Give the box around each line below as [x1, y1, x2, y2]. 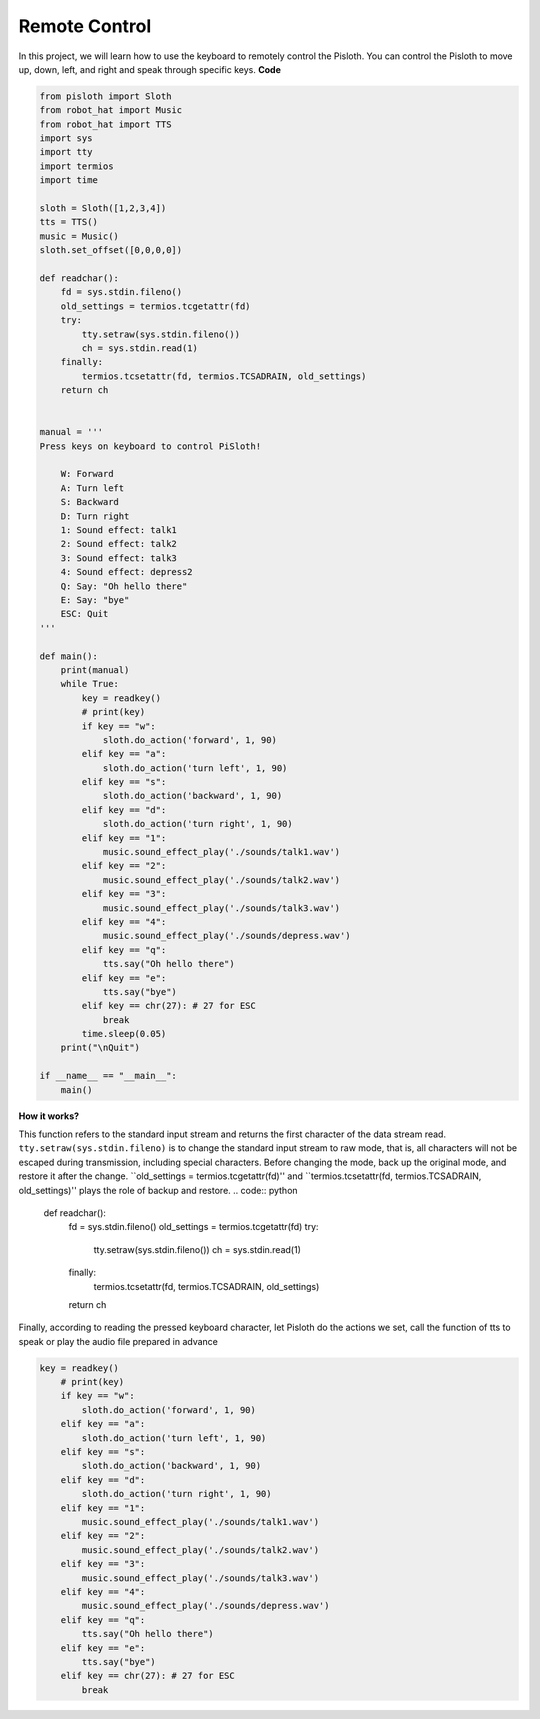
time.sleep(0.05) [81, 1028, 167, 1040]
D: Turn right [60, 510, 130, 522]
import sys [39, 133, 93, 144]
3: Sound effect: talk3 [60, 552, 177, 564]
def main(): [39, 650, 99, 662]
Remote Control [18, 15, 152, 37]
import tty [39, 146, 93, 158]
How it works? [18, 1110, 80, 1122]
